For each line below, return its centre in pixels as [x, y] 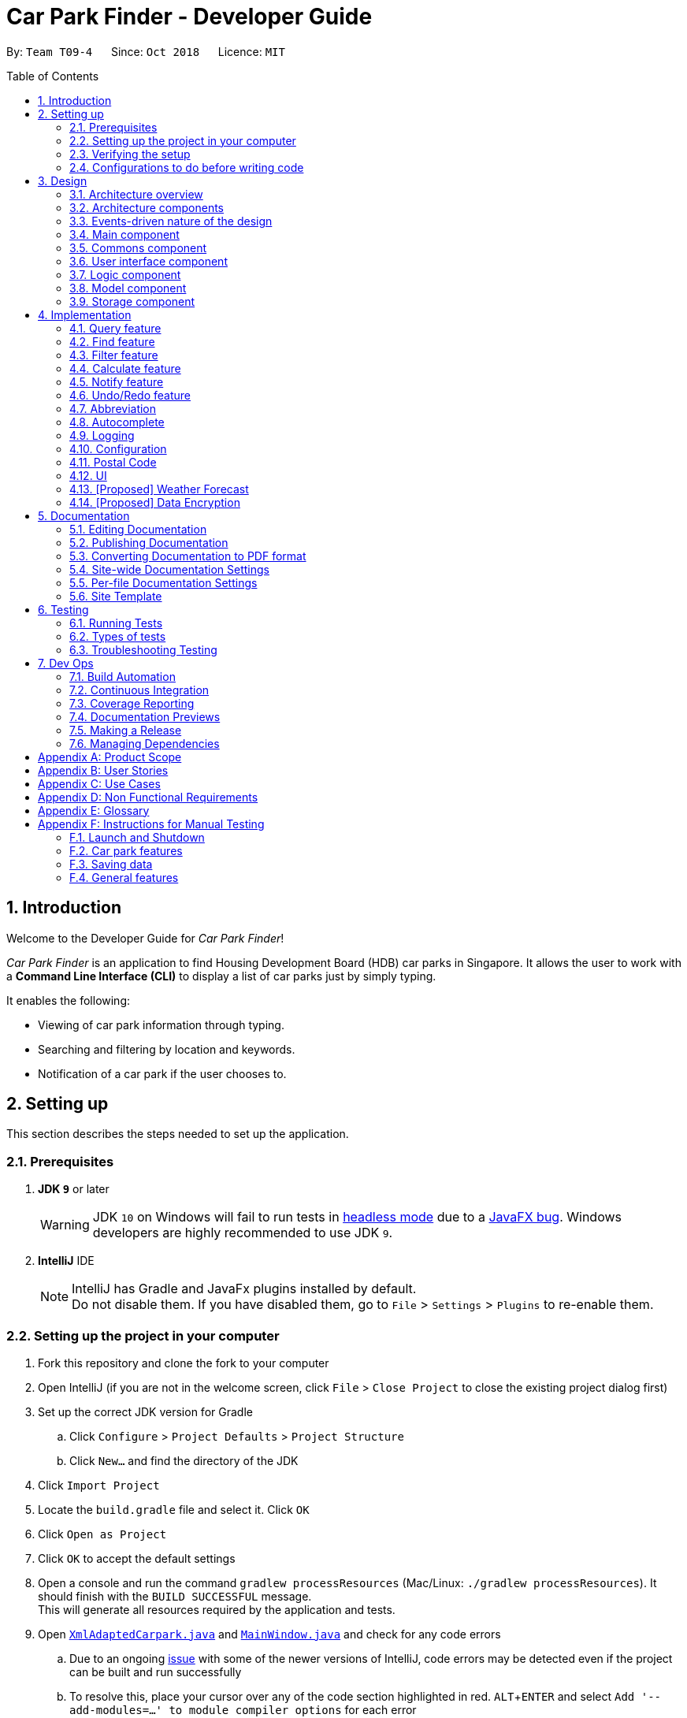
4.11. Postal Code [113, 462]
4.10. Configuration [118, 448]
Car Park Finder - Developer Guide [189, 17]
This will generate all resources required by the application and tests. [217, 1609]
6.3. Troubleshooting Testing [143, 649]
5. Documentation [84, 515]
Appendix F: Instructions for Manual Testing [151, 824]
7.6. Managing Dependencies [145, 743]
